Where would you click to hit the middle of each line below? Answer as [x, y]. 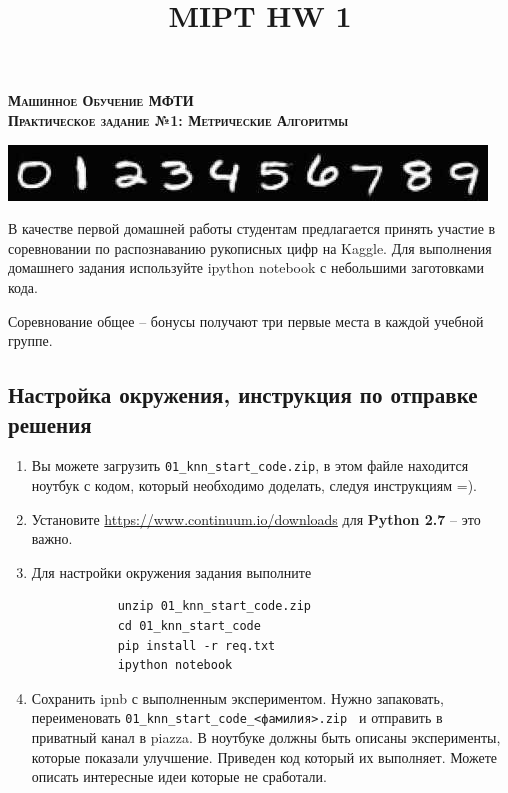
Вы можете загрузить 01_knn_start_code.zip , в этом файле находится [250, 465]
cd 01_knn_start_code [189, 625]
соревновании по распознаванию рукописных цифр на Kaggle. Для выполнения [250, 247]
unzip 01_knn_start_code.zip [214, 606]
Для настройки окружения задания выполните [171, 571]
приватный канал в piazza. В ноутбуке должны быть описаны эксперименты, [266, 736]
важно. [52, 538]
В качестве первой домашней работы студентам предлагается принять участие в [252, 228]
